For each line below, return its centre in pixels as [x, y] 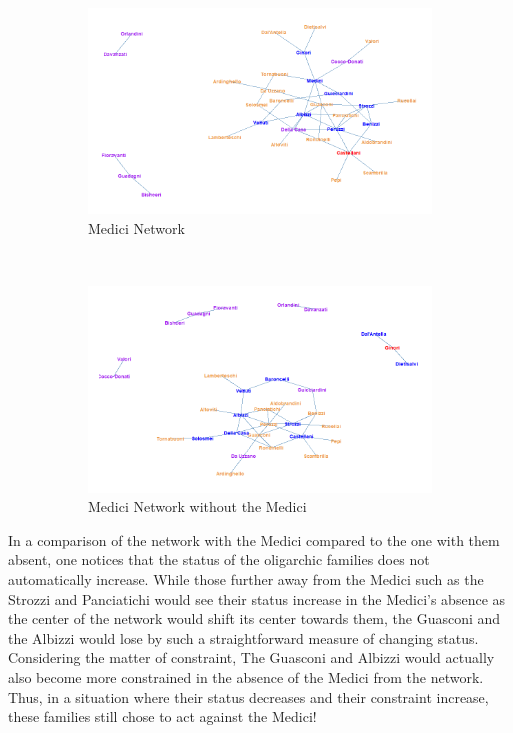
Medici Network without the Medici [197, 506]
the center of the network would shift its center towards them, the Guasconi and [254, 618]
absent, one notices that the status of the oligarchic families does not [219, 559]
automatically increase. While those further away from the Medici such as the [246, 578]
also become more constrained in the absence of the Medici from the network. [246, 676]
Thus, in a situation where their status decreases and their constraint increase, [248, 696]
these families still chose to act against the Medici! [162, 716]
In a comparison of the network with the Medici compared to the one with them [254, 539]
